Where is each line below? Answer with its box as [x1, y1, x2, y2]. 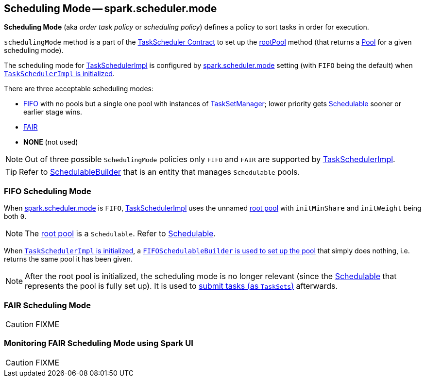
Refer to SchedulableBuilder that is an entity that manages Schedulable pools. [19, 167, 300, 177]
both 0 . [4, 212, 27, 221]
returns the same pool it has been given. [4, 255, 133, 264]
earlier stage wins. [23, 108, 82, 116]
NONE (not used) [23, 138, 78, 147]
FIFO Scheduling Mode [4, 186, 91, 196]
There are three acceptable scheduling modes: [4, 84, 154, 93]
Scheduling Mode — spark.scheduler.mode [4, 2, 217, 15]
